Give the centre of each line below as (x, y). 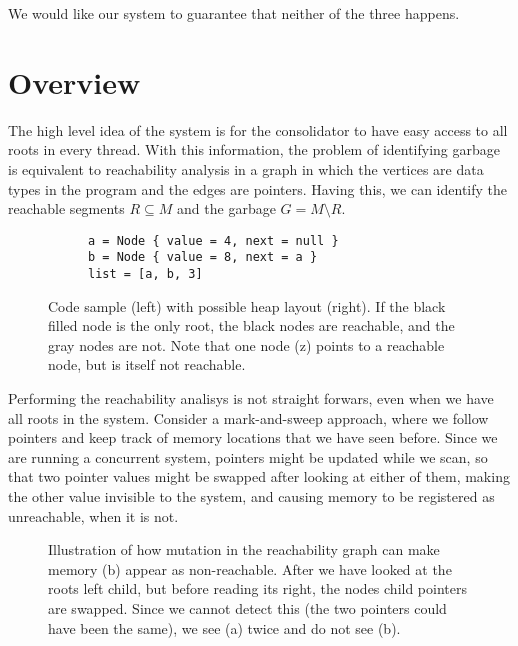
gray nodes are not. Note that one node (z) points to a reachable (246, 344)
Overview (74, 81)
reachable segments (66, 208)
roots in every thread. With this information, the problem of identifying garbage (254, 149)
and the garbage (226, 208)
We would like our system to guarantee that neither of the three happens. (234, 13)
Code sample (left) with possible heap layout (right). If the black (247, 305)
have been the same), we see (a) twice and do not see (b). (224, 627)
